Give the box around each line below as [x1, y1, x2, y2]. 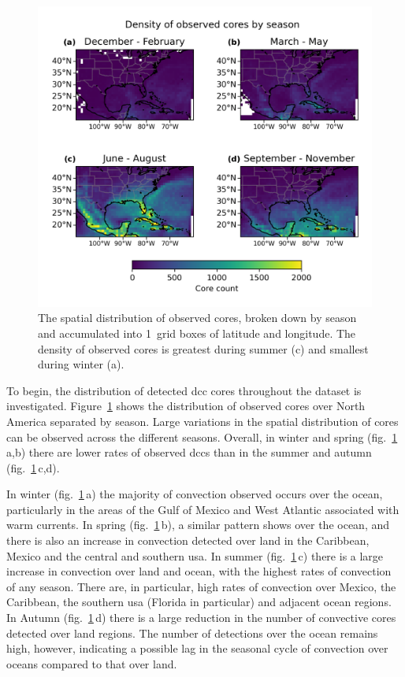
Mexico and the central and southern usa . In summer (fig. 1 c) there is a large [6, 547, 384, 564]
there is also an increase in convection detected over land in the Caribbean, [6, 532, 370, 549]
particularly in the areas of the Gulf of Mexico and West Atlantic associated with [6, 501, 399, 517]
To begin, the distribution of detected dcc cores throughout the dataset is [6, 382, 362, 398]
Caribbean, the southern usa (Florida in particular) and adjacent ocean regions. [6, 594, 392, 610]
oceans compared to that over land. [6, 655, 177, 671]
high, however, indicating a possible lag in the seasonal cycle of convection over [6, 640, 388, 657]
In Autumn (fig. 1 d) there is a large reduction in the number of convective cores [6, 609, 396, 626]
